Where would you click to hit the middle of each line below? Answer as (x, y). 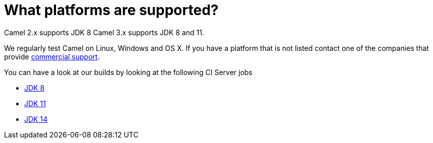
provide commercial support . (52, 56)
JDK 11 (35, 103)
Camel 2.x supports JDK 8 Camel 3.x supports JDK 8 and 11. (104, 32)
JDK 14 (36, 119)
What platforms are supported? (111, 10)
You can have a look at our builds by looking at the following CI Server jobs (128, 72)
